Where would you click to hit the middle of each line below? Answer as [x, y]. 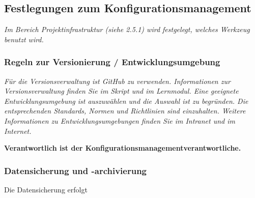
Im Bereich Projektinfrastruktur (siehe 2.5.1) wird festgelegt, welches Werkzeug [127, 29]
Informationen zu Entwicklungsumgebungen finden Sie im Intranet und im [120, 120]
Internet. [18, 131]
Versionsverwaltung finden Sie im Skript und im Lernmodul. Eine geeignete [121, 91]
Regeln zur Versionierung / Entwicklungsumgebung [112, 62]
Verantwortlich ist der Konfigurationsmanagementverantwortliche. [123, 148]
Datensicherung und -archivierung [75, 170]
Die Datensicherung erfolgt [46, 189]
